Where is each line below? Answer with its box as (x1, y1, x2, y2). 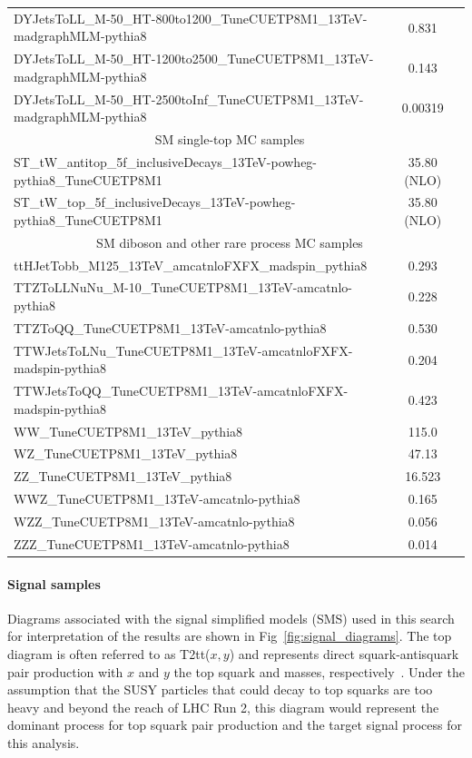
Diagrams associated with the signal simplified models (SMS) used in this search (7, 608, 455, 627)
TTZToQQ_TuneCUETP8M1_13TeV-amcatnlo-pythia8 (14, 318, 327, 337)
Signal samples (7, 574, 101, 593)
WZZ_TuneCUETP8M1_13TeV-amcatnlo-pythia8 (14, 512, 295, 530)
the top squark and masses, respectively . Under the (173, 662, 465, 681)
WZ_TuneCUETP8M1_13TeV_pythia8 (14, 444, 238, 463)
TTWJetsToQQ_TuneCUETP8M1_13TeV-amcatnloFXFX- (14, 381, 349, 400)
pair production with (7, 662, 123, 681)
